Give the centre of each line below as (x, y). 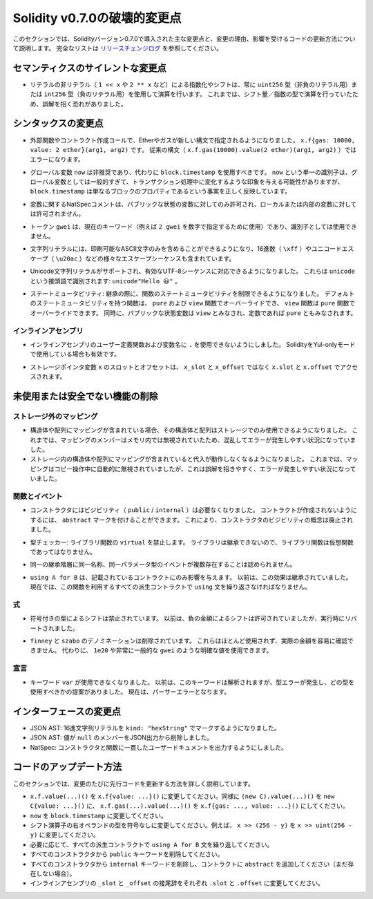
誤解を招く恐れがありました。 (84, 104)
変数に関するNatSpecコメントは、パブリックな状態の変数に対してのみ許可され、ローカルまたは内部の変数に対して (193, 204)
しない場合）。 (56, 873)
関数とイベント (38, 496)
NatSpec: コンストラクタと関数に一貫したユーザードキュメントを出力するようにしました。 (159, 747)
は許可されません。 (57, 214)
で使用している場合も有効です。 (75, 354)
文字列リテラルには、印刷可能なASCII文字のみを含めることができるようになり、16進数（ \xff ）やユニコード (186, 249)
